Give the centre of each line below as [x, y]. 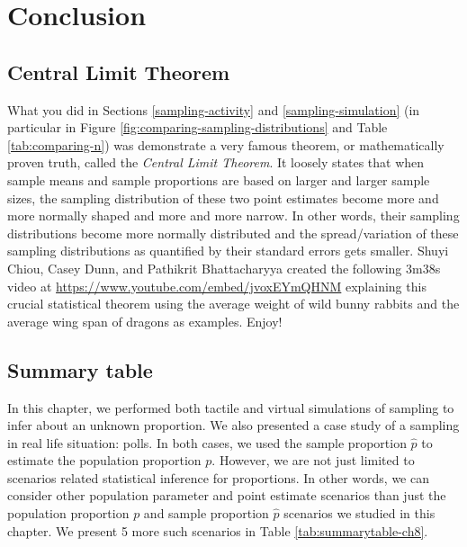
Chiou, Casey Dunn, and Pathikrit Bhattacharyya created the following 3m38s [224, 268]
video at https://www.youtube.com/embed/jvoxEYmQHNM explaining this [217, 286]
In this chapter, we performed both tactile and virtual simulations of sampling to [231, 407]
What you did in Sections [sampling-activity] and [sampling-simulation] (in [214, 109]
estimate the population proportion [104, 460]
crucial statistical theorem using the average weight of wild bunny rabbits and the [233, 304]
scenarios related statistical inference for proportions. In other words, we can [218, 477]
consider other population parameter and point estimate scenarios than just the [227, 495]
